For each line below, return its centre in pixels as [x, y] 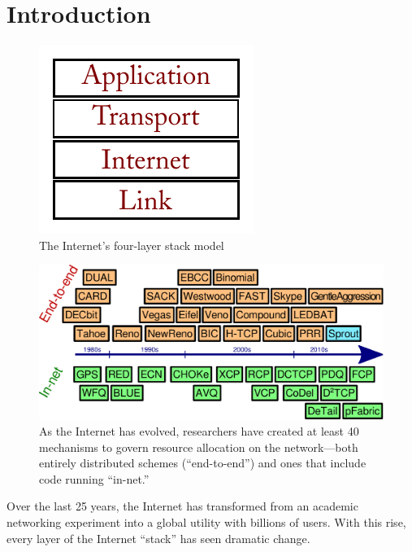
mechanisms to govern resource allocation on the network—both [199, 447]
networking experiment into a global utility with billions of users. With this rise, [206, 521]
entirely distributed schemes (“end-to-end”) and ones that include [203, 463]
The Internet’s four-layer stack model [132, 245]
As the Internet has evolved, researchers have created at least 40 [199, 430]
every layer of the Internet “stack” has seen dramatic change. [158, 538]
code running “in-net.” [94, 478]
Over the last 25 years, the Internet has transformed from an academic [182, 506]
